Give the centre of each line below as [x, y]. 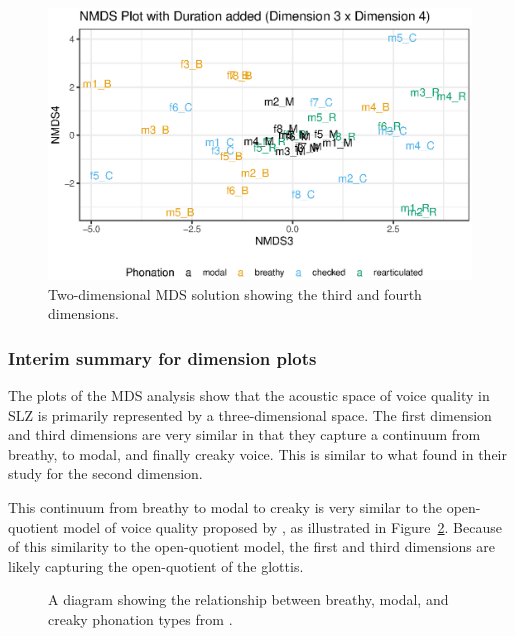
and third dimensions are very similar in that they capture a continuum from [244, 434]
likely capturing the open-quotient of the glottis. [156, 565]
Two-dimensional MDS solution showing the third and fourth [235, 293]
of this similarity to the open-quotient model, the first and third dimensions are [252, 546]
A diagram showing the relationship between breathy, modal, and [248, 599]
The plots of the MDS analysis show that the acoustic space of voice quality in [249, 395]
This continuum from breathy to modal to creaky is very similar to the [225, 507]
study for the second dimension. [105, 473]
